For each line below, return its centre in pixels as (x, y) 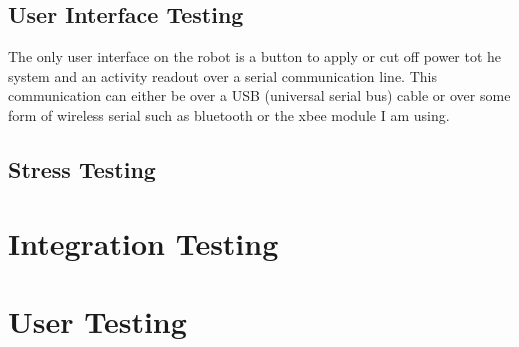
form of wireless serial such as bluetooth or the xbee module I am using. (229, 114)
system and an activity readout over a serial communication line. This (222, 75)
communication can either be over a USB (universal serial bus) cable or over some (259, 95)
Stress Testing (82, 168)
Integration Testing (143, 242)
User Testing (97, 320)
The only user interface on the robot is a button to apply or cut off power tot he (255, 56)
